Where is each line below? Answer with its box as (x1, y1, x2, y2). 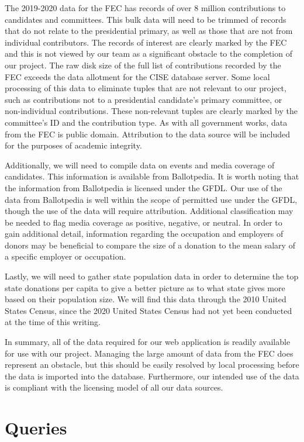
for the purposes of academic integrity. (5, 139, 142, 151)
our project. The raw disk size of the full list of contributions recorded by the (5, 58, 281, 71)
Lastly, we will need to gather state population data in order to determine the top (5, 270, 299, 282)
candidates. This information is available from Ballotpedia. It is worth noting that (5, 170, 299, 182)
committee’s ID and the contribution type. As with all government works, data (5, 116, 288, 128)
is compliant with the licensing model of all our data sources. (5, 381, 223, 393)
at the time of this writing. (5, 316, 101, 328)
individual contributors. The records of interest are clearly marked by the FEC (5, 36, 287, 48)
